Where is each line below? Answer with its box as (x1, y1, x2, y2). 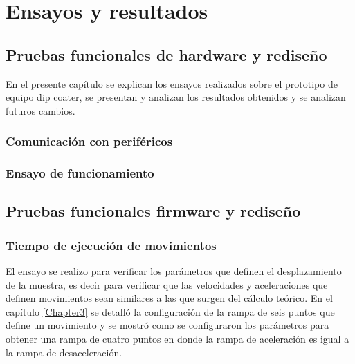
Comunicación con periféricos (6, 133, 173, 150)
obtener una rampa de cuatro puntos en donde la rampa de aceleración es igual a (6, 332, 349, 346)
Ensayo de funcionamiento (6, 164, 154, 182)
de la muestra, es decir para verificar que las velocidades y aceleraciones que (6, 277, 328, 291)
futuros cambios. (6, 103, 75, 117)
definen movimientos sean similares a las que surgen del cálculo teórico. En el (6, 291, 333, 305)
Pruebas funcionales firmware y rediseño (6, 200, 301, 222)
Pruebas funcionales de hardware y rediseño (6, 44, 327, 65)
